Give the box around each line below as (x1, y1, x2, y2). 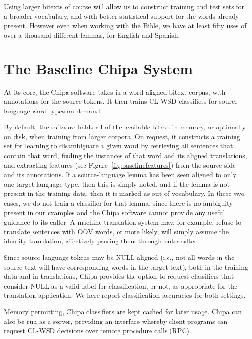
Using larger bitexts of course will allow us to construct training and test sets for (4, 1, 245, 11)
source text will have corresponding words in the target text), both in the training (4, 261, 248, 272)
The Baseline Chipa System (4, 58, 193, 78)
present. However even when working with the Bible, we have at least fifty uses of (4, 20, 247, 31)
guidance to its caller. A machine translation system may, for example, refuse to (4, 217, 242, 227)
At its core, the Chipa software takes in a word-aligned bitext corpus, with (4, 86, 226, 97)
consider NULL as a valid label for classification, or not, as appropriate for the (4, 280, 237, 291)
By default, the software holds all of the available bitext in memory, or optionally (4, 122, 246, 132)
